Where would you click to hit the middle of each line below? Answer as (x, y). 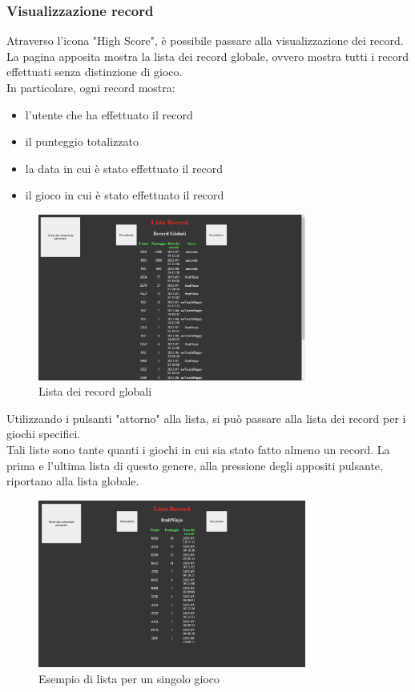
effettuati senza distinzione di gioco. (95, 72)
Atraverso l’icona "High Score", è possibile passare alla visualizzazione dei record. (205, 40)
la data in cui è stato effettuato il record (124, 168)
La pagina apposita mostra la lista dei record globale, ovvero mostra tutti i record (208, 56)
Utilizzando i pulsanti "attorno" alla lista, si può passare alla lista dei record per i (206, 418)
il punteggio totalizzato (82, 141)
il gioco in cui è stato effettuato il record (125, 195)
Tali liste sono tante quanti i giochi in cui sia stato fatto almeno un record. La (198, 450)
